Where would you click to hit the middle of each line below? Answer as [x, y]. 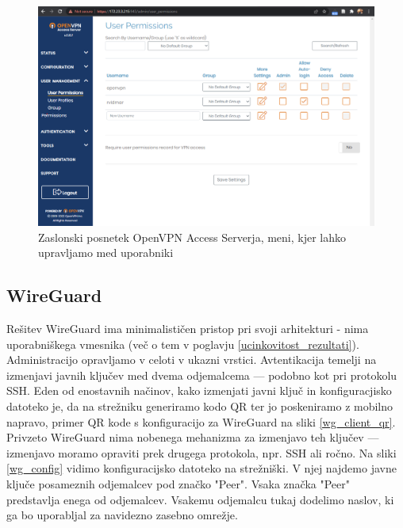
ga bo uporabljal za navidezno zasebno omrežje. [122, 515]
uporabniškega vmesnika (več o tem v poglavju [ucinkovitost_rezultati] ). [183, 344]
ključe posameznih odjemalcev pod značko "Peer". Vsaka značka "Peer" [178, 483]
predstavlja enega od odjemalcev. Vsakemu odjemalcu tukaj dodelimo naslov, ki [200, 499]
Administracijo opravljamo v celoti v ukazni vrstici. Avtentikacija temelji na [192, 360]
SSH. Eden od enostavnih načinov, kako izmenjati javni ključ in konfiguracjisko [199, 390]
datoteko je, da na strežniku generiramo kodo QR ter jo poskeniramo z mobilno [200, 406]
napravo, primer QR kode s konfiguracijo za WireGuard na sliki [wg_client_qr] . [201, 421]
